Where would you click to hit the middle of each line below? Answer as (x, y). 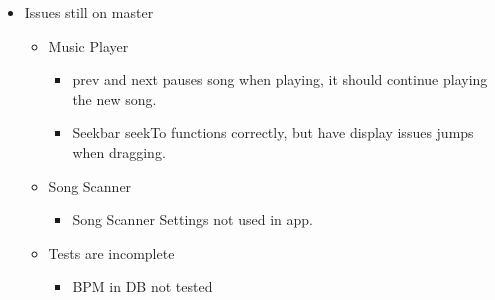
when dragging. (119, 151)
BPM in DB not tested (142, 286)
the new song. (114, 98)
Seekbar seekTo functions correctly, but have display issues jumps (273, 132)
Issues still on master (89, 12)
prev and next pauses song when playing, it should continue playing (280, 79)
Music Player (88, 45)
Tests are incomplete (111, 252)
